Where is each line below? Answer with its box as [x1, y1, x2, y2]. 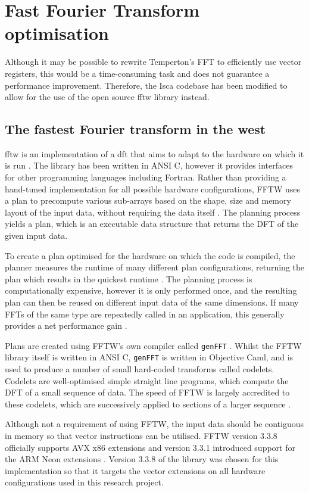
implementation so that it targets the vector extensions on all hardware [5, 464, 266, 477]
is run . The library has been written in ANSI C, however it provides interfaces [5, 159, 293, 172]
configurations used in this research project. [5, 476, 164, 488]
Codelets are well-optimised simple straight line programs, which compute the [5, 374, 289, 387]
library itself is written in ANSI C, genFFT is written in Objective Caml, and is [5, 351, 294, 363]
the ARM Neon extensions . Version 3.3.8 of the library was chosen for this [5, 453, 279, 465]
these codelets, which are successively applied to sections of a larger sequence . [5, 397, 291, 410]
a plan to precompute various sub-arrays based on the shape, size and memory [5, 194, 291, 207]
